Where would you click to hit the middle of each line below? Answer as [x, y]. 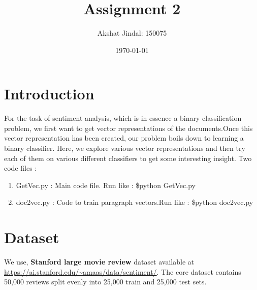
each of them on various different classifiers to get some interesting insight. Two [128, 158]
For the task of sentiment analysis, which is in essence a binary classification [123, 118]
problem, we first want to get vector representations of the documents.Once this [128, 128]
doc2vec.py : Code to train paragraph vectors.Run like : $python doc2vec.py [135, 202]
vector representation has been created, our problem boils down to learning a [124, 138]
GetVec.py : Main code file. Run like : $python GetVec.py [106, 185]
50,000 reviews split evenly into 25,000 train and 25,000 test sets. [105, 282]
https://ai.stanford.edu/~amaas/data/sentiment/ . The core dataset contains [123, 271]
